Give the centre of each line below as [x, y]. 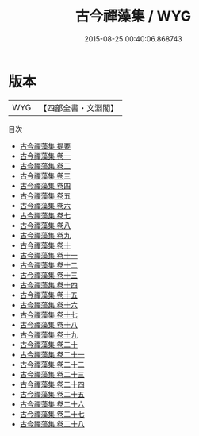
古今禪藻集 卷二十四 [52, 384]
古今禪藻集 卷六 [45, 205]
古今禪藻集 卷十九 [48, 334]
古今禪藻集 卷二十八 [52, 424]
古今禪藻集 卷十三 [48, 275]
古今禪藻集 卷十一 [48, 255]
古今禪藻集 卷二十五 [52, 394]
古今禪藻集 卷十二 [48, 265]
